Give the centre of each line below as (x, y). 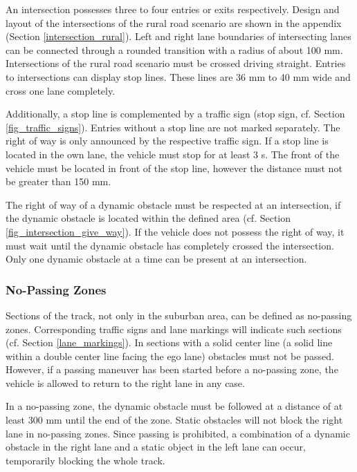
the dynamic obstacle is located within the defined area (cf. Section (148, 218)
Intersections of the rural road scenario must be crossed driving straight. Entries (176, 63)
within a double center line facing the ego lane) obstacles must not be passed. (170, 356)
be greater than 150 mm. (58, 181)
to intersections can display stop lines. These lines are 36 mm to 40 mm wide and (178, 76)
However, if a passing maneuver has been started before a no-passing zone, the (172, 369)
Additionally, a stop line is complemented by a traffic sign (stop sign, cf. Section (175, 114)
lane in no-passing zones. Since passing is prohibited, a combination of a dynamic (178, 433)
